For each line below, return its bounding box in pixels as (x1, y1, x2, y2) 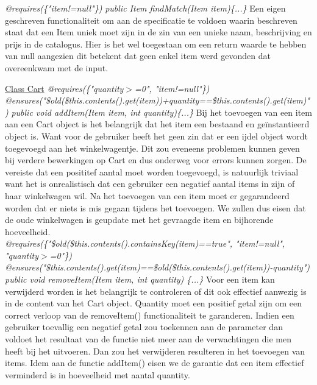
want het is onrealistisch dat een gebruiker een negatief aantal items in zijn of (5, 177, 295, 190)
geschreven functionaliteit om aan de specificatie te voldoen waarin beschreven (5, 13, 297, 26)
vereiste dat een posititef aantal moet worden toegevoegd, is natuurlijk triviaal (5, 165, 299, 178)
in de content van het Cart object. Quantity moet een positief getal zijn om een (5, 297, 302, 309)
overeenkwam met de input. (5, 61, 109, 74)
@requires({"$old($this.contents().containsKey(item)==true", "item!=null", (5, 237, 285, 250)
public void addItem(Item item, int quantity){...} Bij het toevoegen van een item (11, 105, 312, 118)
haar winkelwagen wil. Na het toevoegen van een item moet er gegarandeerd (5, 189, 290, 202)
